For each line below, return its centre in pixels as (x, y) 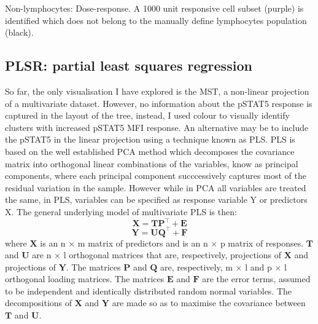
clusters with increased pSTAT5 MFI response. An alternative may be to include (157, 127)
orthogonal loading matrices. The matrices (85, 279)
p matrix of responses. (262, 243)
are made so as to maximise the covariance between (209, 303)
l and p (258, 267)
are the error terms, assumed (256, 279)
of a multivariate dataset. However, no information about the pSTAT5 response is (159, 103)
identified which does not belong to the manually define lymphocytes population (156, 20)
